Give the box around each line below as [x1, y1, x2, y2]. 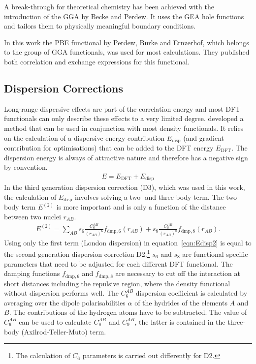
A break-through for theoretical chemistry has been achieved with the [4, 1, 214, 11]
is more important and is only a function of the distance [56, 202, 226, 212]
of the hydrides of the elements [134, 297, 227, 307]
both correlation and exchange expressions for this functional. [4, 56, 190, 66]
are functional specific [182, 248, 248, 259]
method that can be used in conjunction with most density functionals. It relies [4, 122, 244, 133]
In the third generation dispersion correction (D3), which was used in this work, [4, 182, 245, 192]
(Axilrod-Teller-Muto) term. [21, 326, 106, 336]
